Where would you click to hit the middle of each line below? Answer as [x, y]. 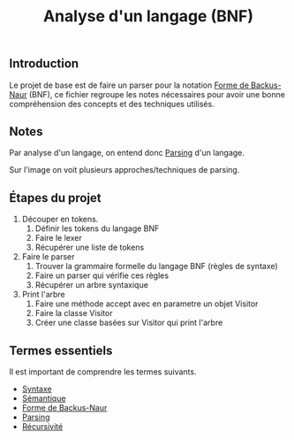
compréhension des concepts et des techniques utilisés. [112, 104]
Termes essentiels [61, 350]
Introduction [44, 64]
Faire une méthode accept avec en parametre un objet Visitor [147, 304]
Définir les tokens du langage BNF [97, 228]
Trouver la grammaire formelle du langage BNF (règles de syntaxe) [156, 266]
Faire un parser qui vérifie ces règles [102, 275]
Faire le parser [48, 257]
